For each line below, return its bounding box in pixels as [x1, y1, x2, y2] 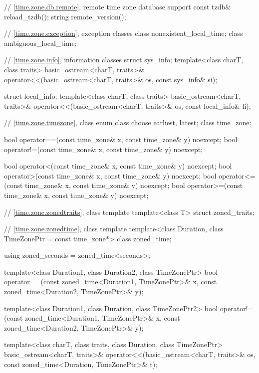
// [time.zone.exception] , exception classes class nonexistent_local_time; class [4, 28, 243, 38]
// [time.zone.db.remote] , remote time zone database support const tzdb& [4, 1, 231, 11]
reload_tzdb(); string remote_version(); [4, 11, 126, 21]
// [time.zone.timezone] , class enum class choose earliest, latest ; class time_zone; [4, 117, 252, 128]
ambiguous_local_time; [4, 37, 77, 48]
